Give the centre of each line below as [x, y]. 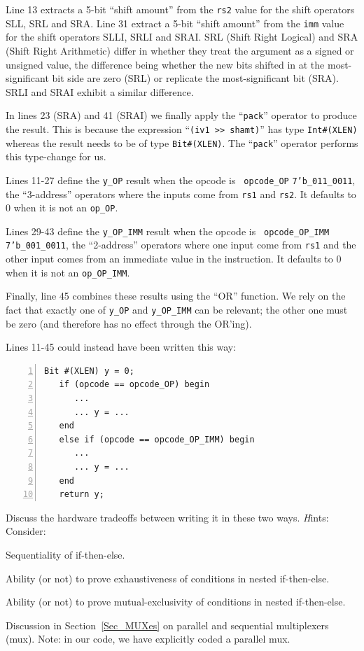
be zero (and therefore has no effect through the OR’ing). [129, 323]
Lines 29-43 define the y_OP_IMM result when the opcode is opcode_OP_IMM [168, 231]
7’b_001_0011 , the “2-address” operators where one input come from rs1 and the [181, 245]
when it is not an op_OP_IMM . [68, 272]
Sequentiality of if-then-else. [65, 554]
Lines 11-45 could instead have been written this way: [121, 347]
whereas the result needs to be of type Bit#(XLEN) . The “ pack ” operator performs [182, 142]
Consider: [26, 531]
